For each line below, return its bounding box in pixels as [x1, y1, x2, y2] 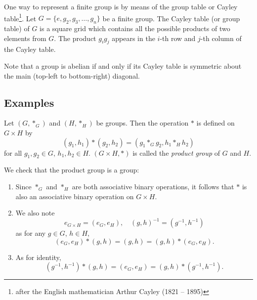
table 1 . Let [4, 11, 37, 23]
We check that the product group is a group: [4, 165, 139, 175]
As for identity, [15, 252, 61, 262]
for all [4, 147, 22, 158]
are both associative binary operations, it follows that [72, 181, 234, 191]
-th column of [200, 33, 242, 43]
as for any [15, 228, 46, 238]
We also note [15, 208, 55, 218]
